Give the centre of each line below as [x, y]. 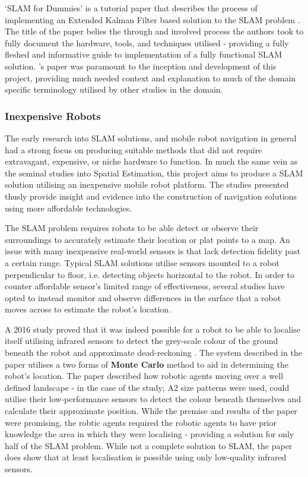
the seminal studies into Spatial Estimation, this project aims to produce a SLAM [154, 173]
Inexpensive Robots [53, 116]
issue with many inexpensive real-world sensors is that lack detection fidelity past [153, 251]
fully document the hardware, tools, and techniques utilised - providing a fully [147, 42]
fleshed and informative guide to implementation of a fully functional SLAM [144, 54]
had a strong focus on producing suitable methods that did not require [134, 149]
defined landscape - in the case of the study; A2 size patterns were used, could [147, 387]
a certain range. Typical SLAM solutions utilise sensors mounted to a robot [142, 262]
